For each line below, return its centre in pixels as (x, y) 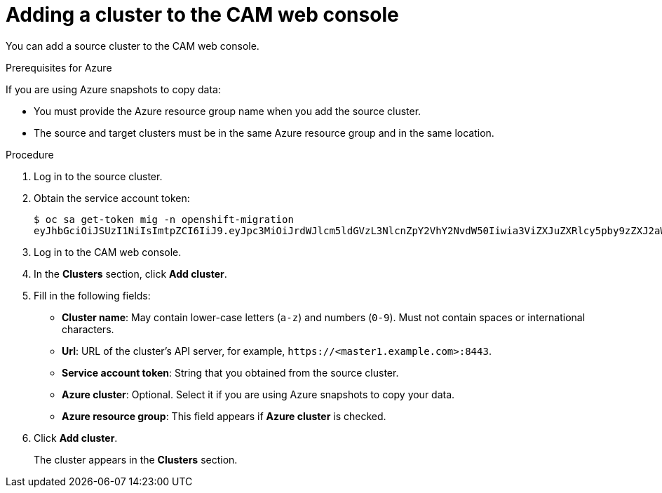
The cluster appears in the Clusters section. (136, 459)
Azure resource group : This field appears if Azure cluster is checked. (224, 416)
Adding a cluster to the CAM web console (202, 15)
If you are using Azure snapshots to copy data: (113, 89)
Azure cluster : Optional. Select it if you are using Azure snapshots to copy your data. (258, 394)
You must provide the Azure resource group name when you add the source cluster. (228, 111)
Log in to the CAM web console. (108, 252)
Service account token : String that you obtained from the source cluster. (230, 372)
